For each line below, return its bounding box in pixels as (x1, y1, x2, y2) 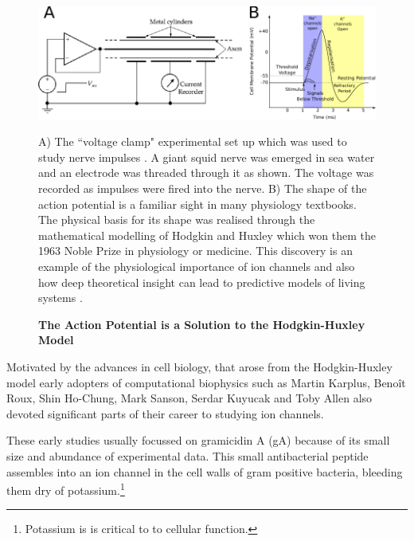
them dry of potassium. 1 (6, 480, 125, 498)
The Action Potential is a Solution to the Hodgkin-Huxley (38, 316, 365, 332)
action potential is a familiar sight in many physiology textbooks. (38, 195, 357, 212)
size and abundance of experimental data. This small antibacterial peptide (6, 447, 369, 464)
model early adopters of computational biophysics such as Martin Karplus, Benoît (6, 374, 406, 390)
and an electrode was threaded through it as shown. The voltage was (38, 164, 374, 181)
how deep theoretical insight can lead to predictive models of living (38, 273, 365, 290)
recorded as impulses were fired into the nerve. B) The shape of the (38, 180, 367, 197)
